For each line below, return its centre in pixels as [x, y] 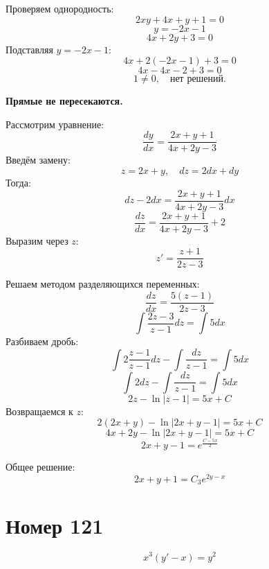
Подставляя [29, 49]
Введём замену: [38, 160]
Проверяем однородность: [60, 8]
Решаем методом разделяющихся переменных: [103, 284]
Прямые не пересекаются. [64, 101]
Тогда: [18, 183]
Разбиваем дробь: [42, 341]
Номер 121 [55, 525]
